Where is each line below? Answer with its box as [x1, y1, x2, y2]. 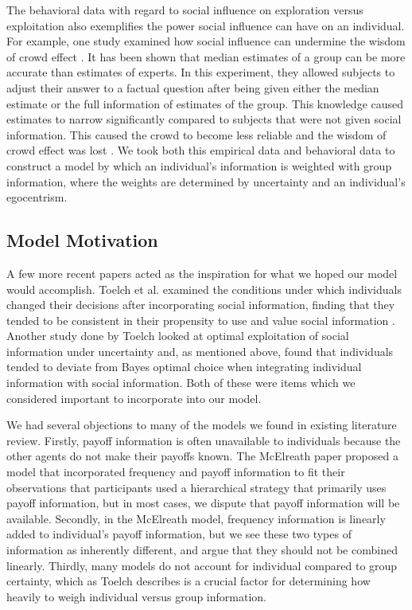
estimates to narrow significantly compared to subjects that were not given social [6, 111, 402, 127]
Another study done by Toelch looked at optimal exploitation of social [6, 327, 349, 344]
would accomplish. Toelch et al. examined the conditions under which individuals [6, 280, 402, 297]
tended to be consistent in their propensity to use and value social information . [6, 311, 395, 328]
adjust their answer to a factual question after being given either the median [6, 79, 379, 96]
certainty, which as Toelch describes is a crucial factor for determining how [6, 573, 371, 589]
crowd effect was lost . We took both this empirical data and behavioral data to [6, 142, 395, 158]
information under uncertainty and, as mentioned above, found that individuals [6, 342, 394, 359]
